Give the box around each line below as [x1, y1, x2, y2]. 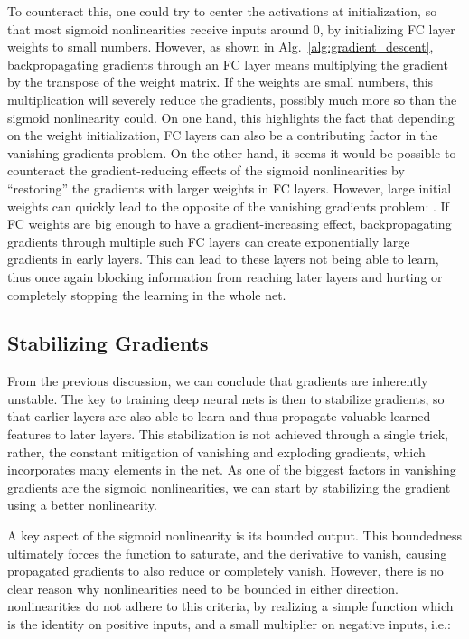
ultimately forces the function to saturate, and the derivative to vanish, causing [7, 543, 447, 562]
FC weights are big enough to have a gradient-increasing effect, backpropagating [7, 214, 452, 233]
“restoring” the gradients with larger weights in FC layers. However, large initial [7, 178, 452, 197]
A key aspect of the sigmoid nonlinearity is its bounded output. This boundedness [7, 526, 463, 545]
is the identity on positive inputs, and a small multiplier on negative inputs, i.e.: [7, 615, 451, 634]
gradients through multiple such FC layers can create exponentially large [7, 231, 410, 250]
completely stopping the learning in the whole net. [7, 285, 286, 304]
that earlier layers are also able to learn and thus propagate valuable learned [7, 407, 431, 426]
